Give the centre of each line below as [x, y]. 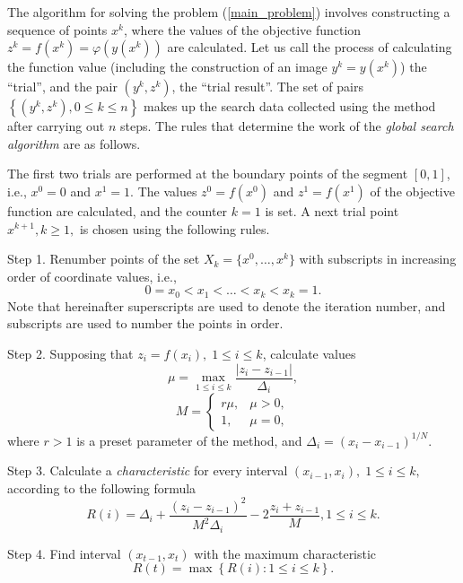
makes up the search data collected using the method [290, 106]
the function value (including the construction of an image [167, 67]
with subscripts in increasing [378, 259]
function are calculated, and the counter [118, 210]
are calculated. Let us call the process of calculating [310, 47]
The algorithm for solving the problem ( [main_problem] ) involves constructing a [229, 12]
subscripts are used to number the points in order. [145, 323]
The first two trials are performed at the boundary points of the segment [208, 174]
